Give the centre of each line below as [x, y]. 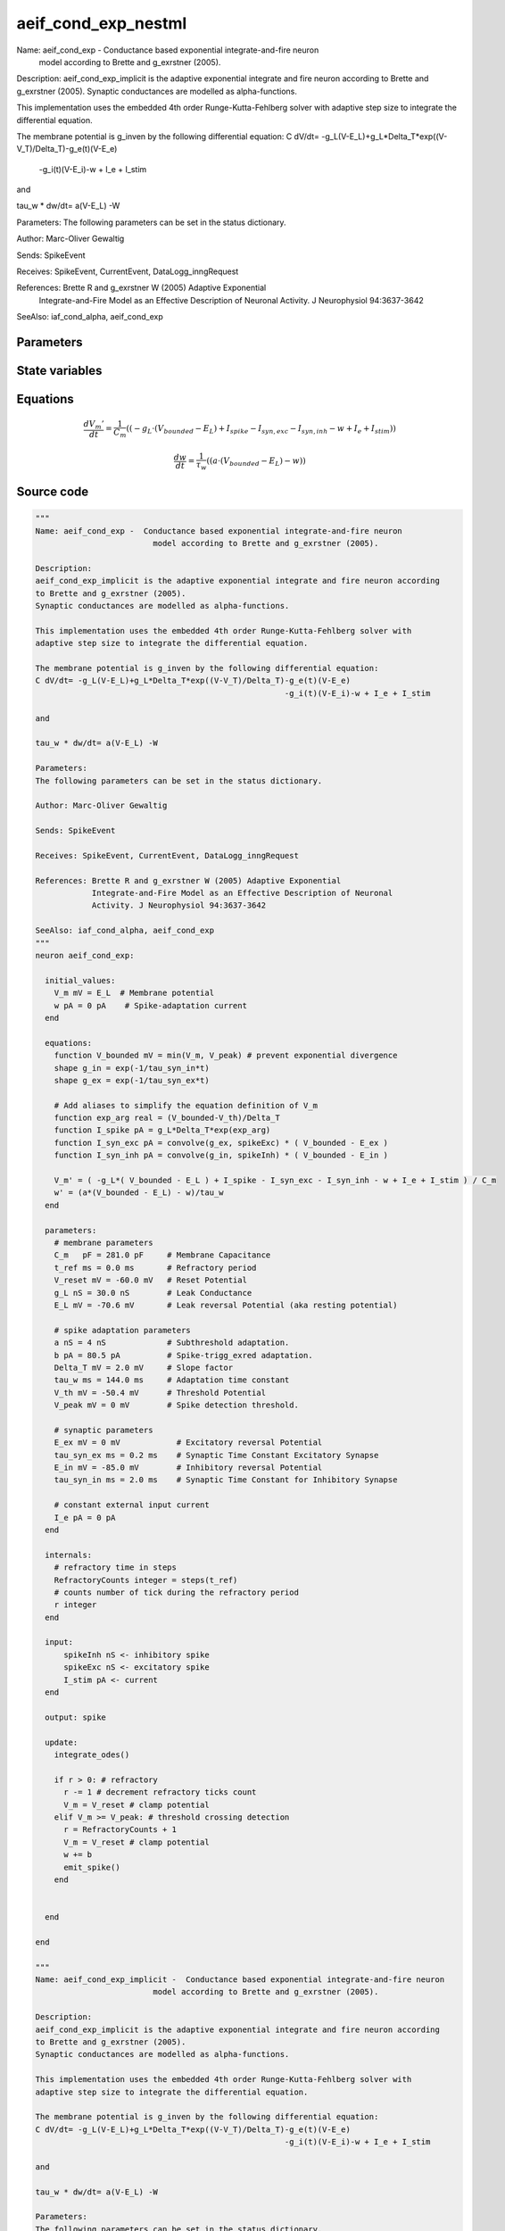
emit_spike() [92, 1867]
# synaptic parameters [103, 1430]
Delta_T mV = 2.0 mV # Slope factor [144, 1367]
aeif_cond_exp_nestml [102, 23]
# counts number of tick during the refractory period [176, 1592]
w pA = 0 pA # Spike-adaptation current [150, 1005]
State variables [59, 371]
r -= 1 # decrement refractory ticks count [160, 1792]
